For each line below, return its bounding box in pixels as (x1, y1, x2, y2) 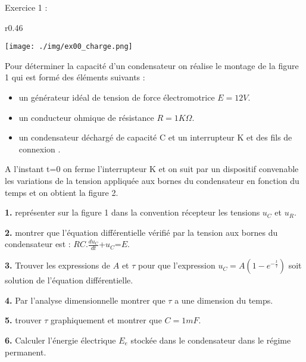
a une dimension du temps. (174, 294, 273, 306)
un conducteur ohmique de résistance (18, 111, 154, 123)
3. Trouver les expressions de (5, 259, 111, 271)
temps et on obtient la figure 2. (5, 186, 118, 198)
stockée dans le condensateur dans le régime (130, 333, 291, 346)
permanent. (5, 345, 46, 358)
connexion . (18, 142, 61, 155)
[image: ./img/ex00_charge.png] (5, 42, 133, 51)
